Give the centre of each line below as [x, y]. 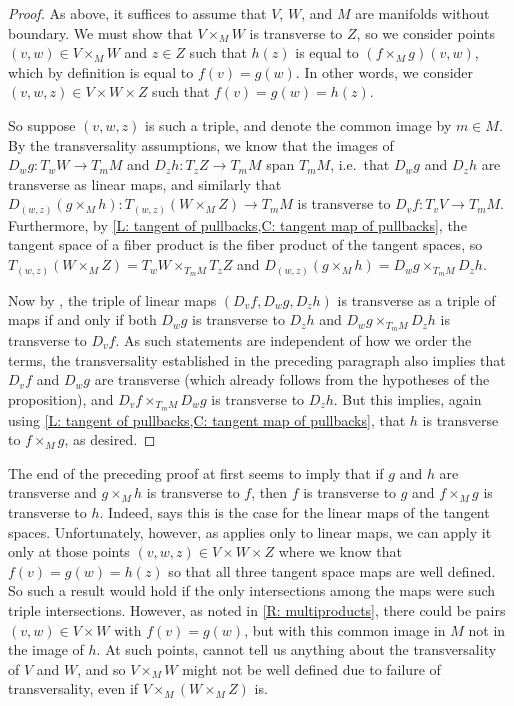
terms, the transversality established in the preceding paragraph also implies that [257, 359]
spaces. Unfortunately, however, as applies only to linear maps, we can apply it [250, 531]
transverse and [52, 492]
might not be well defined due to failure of [311, 668]
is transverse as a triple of [416, 299]
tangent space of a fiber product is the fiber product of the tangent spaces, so [245, 244]
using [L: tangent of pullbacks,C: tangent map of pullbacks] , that [207, 419]
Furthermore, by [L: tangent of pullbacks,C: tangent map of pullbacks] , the [237, 224]
